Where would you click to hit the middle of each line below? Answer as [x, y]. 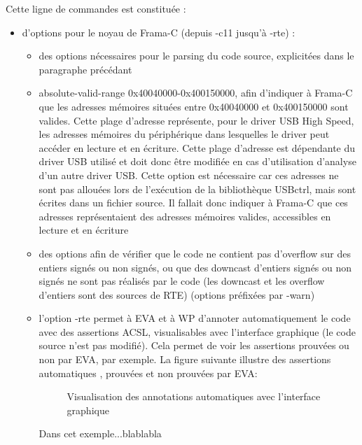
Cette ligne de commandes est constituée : [96, 8]
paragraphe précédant [85, 69]
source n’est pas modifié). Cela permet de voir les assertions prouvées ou [194, 345]
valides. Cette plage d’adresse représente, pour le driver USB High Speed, [196, 120]
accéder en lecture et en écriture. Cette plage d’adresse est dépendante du [197, 147]
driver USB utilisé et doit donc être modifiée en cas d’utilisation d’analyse [197, 161]
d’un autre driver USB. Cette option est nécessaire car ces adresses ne [189, 175]
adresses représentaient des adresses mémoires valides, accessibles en [185, 216]
